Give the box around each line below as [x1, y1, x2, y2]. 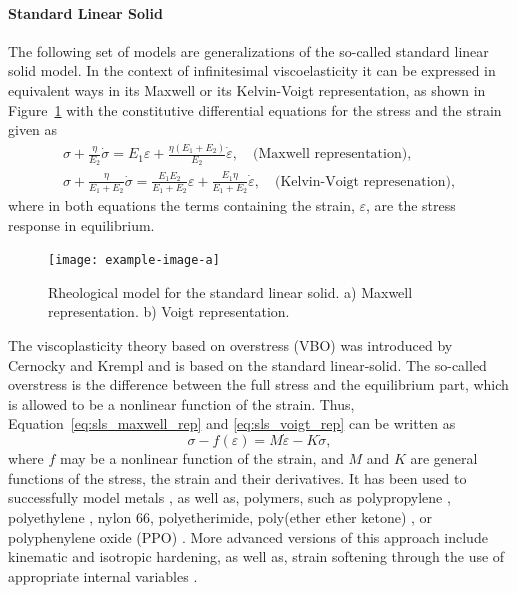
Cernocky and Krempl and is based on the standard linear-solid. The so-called [8, 354, 487, 375]
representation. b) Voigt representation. [48, 301, 290, 322]
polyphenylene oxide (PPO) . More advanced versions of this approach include [8, 526, 488, 547]
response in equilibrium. [8, 214, 155, 235]
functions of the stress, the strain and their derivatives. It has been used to [8, 467, 467, 488]
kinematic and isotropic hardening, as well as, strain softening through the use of [8, 546, 505, 567]
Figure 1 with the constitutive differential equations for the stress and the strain [8, 99, 502, 120]
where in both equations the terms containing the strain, [8, 194, 355, 215]
